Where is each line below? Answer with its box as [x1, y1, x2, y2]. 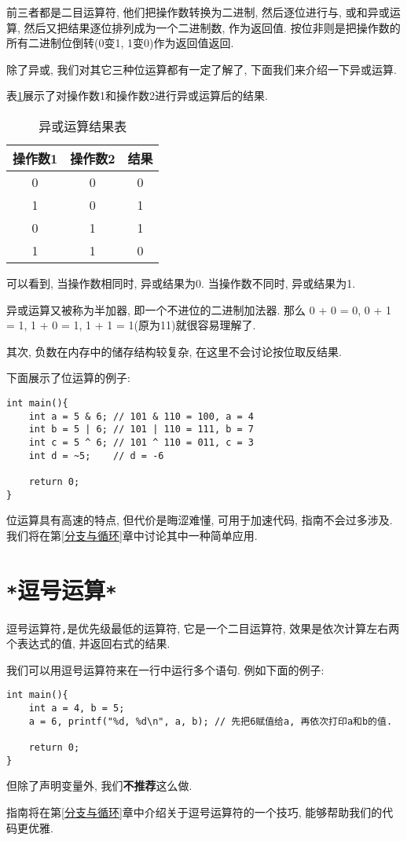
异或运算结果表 [38, 116, 127, 135]
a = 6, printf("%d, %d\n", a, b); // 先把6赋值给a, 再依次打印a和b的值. [28, 715, 393, 727]
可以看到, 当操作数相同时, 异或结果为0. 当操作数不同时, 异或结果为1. [6, 274, 356, 291]
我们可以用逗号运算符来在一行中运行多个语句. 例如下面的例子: [6, 661, 324, 678]
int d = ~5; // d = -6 [28, 450, 164, 461]
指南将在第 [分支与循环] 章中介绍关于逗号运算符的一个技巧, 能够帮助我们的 [6, 804, 383, 820]
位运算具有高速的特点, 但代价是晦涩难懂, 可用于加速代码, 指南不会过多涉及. [6, 512, 393, 528]
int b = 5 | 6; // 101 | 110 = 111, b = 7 [28, 424, 254, 435]
